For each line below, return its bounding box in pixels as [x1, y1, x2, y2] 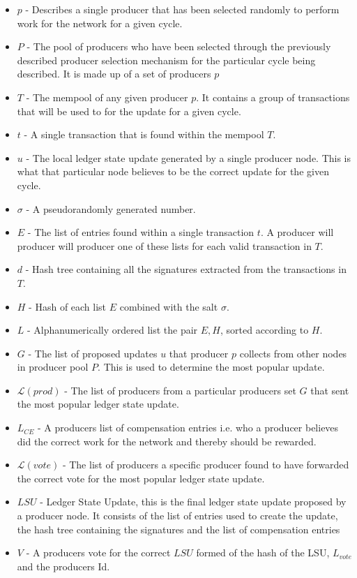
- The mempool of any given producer [26, 89, 188, 104]
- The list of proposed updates [28, 346, 158, 360]
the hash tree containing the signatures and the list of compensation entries [17, 521, 340, 536]
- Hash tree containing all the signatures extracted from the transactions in [25, 262, 347, 276]
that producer [169, 346, 229, 360]
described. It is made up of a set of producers [17, 66, 211, 81]
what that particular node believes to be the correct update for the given [17, 164, 329, 179]
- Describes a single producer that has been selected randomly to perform [25, 2, 340, 16]
